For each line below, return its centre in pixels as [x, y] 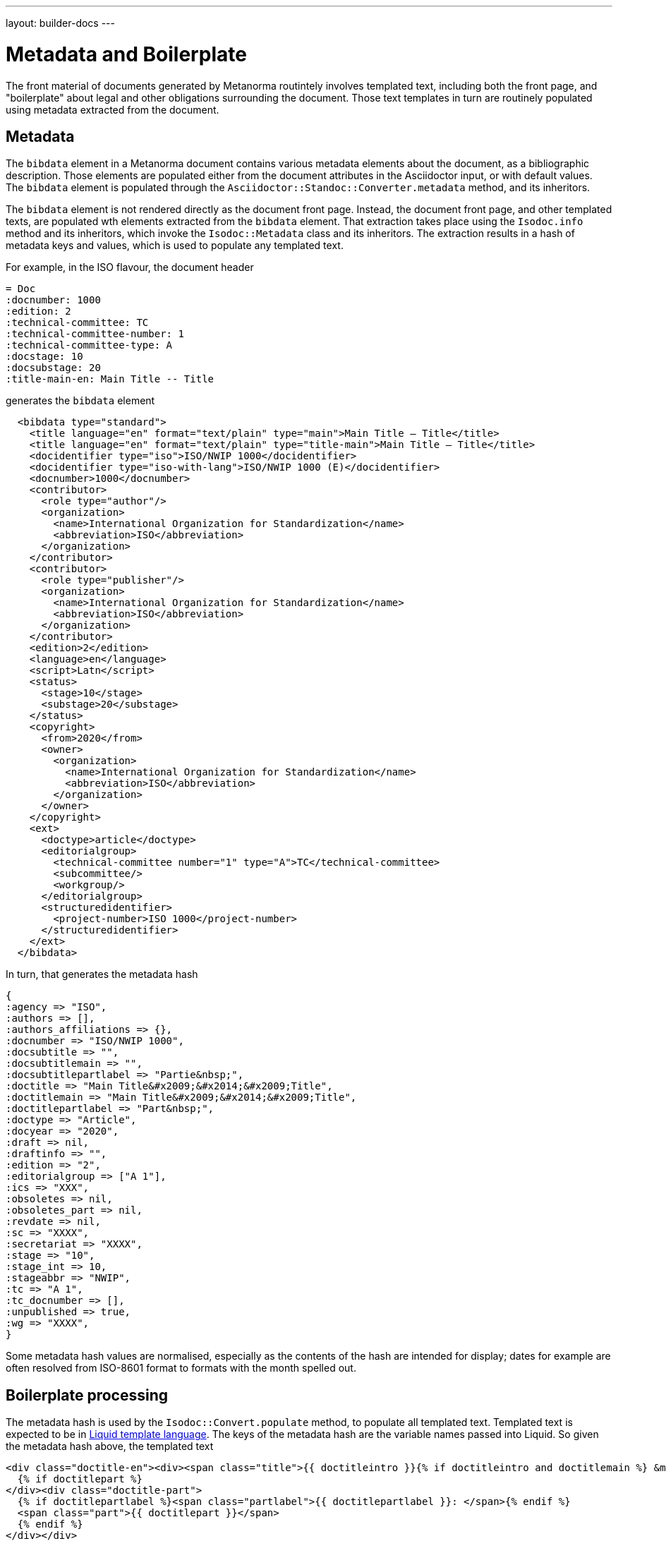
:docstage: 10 [44, 357]
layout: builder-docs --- [60, 23]
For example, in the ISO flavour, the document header [130, 267]
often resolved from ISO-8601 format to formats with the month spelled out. [181, 1368]
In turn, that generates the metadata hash [102, 974]
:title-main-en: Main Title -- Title [110, 379]
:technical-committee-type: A [89, 345]
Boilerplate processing [87, 1395]
